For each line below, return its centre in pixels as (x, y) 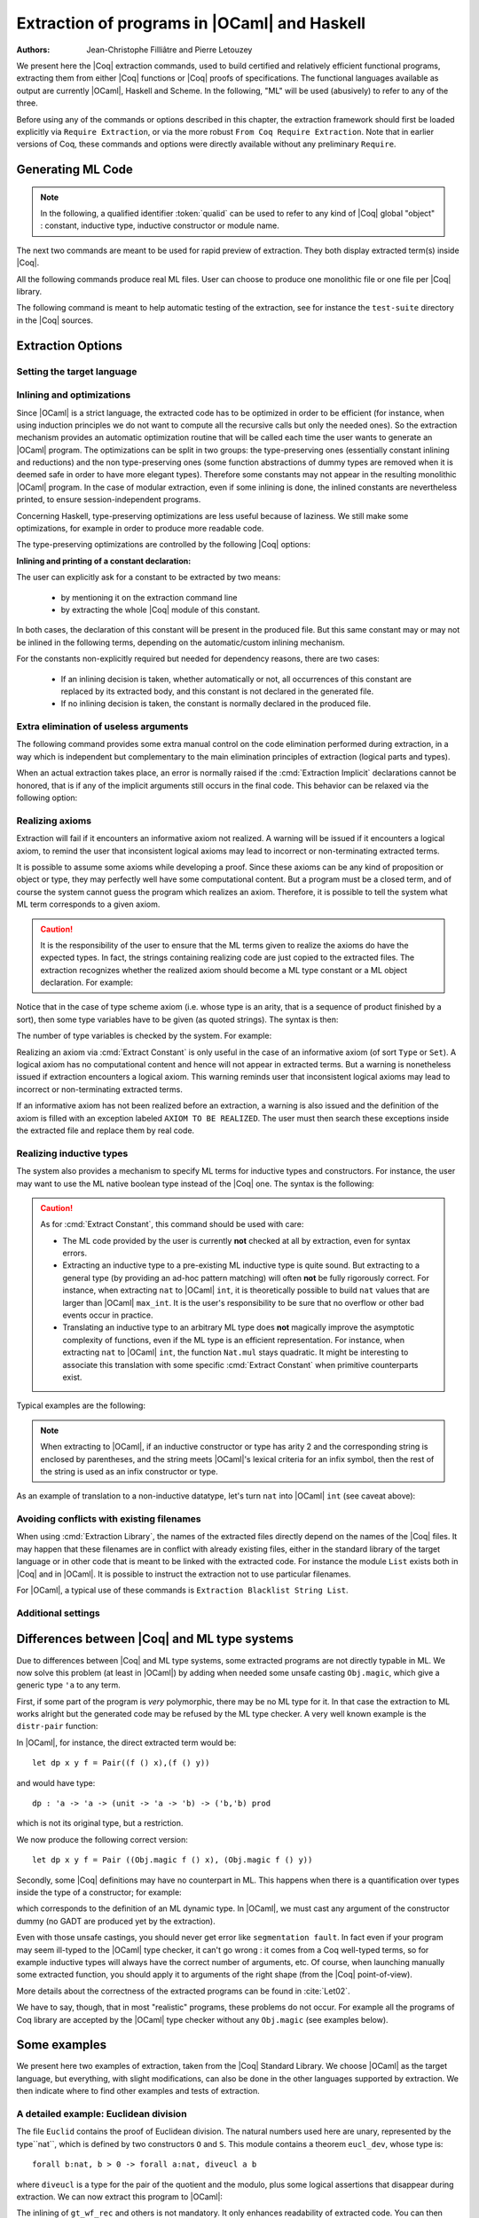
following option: (47, 798)
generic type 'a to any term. (69, 1685)
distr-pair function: (57, 1726)
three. (27, 103)
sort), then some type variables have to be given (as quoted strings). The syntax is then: (177, 1019)
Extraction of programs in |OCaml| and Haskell (191, 23)
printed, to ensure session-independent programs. (109, 499)
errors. (75, 1253)
